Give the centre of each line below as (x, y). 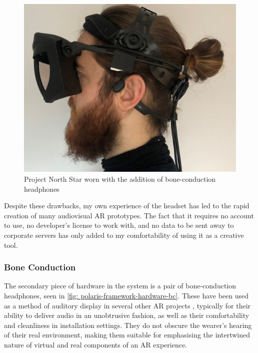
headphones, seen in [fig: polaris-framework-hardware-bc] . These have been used (126, 295)
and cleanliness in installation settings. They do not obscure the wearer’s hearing (128, 325)
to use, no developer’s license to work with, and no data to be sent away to (119, 225)
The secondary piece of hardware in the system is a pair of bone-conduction (120, 286)
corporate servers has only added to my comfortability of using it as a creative (124, 235)
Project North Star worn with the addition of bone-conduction (120, 179)
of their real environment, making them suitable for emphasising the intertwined (127, 335)
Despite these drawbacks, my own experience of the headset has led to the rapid (127, 206)
